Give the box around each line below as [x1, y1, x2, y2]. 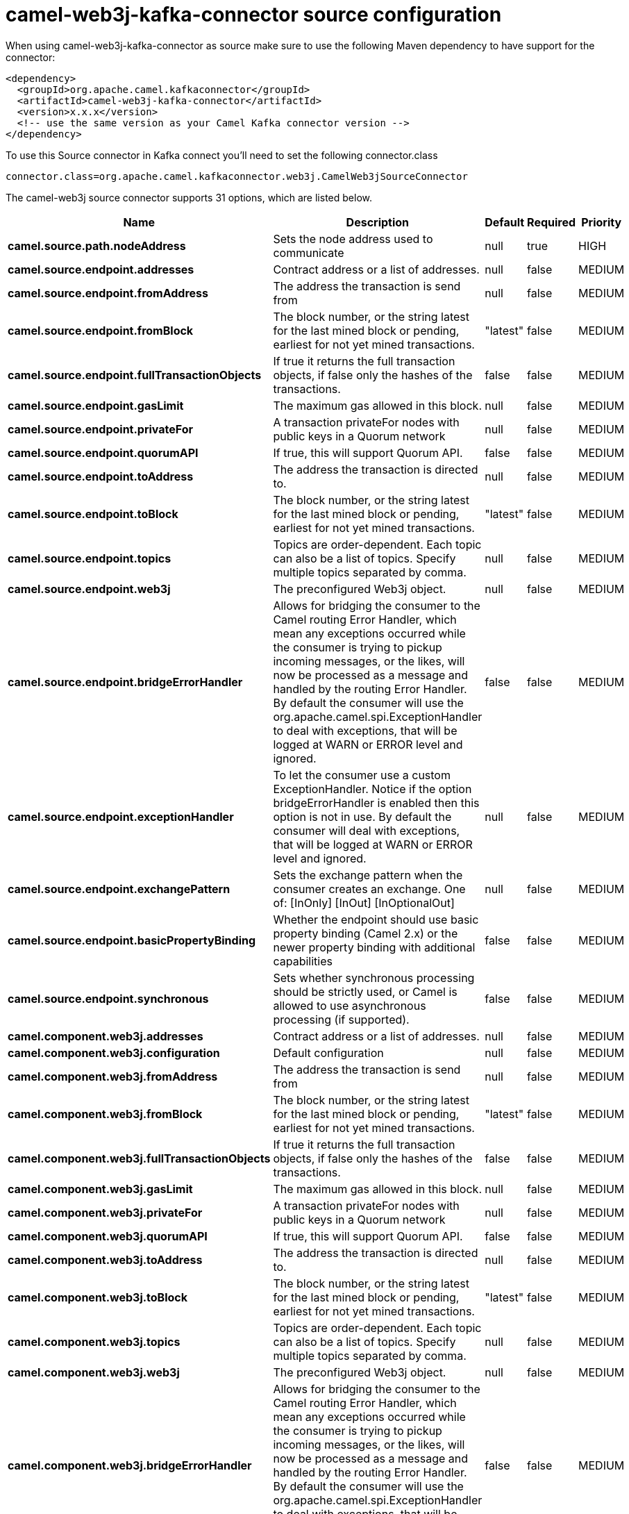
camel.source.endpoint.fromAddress [8, 285, 209, 300]
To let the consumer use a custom [273, 767, 451, 782]
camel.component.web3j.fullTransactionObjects [8, 1151, 271, 1165]
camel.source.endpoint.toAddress [8, 469, 194, 483]
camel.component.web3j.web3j [8, 1365, 180, 1379]
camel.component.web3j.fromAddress [8, 1069, 218, 1083]
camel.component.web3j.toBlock [8, 1290, 188, 1304]
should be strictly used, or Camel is [273, 984, 458, 999]
